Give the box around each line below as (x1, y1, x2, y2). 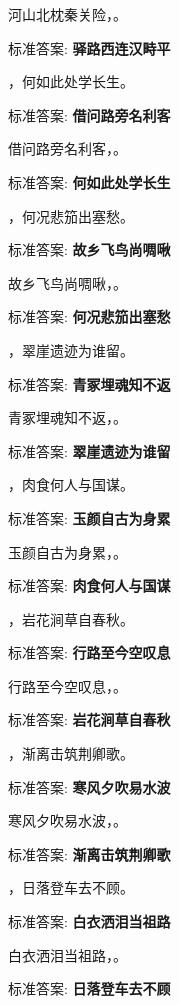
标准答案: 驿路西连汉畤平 (8, 37, 171, 58)
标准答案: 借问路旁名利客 (8, 104, 171, 125)
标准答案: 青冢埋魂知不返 (8, 373, 171, 394)
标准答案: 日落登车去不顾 (8, 978, 171, 999)
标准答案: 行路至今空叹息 (8, 642, 171, 663)
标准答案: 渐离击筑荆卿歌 (8, 843, 171, 864)
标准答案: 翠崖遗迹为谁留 (8, 440, 171, 461)
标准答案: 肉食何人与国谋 (8, 575, 171, 596)
